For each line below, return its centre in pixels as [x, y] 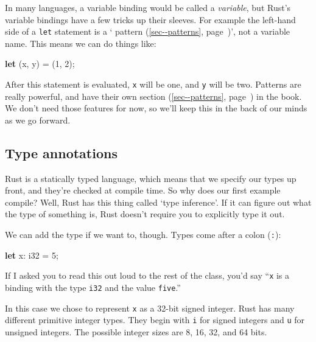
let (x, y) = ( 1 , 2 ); [40, 64]
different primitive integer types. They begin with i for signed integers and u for [155, 320]
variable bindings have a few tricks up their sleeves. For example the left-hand [150, 19]
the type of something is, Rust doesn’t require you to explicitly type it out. [145, 214]
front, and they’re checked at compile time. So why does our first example [143, 190]
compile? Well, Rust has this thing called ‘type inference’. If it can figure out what [158, 202]
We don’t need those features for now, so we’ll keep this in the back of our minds [156, 108]
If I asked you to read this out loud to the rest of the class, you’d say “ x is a [147, 275]
